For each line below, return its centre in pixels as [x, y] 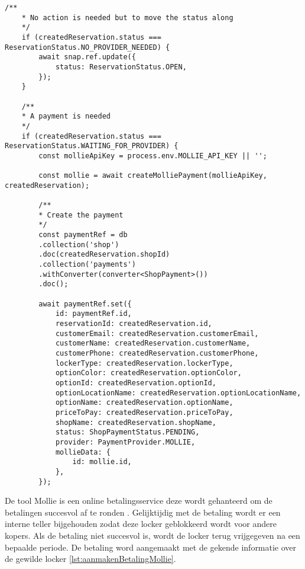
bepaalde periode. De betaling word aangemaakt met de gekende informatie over [151, 547]
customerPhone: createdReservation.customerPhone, [157, 353]
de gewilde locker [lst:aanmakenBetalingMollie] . [90, 559]
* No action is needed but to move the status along [127, 17]
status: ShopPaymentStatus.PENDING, [127, 432]
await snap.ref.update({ [87, 57]
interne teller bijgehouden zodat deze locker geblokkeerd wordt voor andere [141, 524]
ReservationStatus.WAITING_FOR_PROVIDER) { [92, 146]
